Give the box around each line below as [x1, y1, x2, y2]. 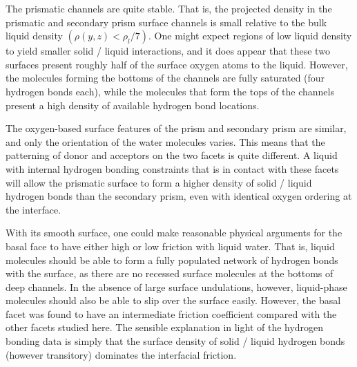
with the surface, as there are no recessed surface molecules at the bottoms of [6, 266, 334, 281]
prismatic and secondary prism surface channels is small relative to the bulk [6, 15, 327, 29]
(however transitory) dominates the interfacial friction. [6, 347, 237, 361]
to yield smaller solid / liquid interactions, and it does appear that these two [6, 44, 330, 58]
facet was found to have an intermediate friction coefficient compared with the [6, 306, 337, 321]
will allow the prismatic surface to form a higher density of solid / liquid [6, 175, 312, 189]
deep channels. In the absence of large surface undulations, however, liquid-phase [6, 279, 347, 294]
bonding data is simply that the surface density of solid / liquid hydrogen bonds [6, 334, 345, 348]
